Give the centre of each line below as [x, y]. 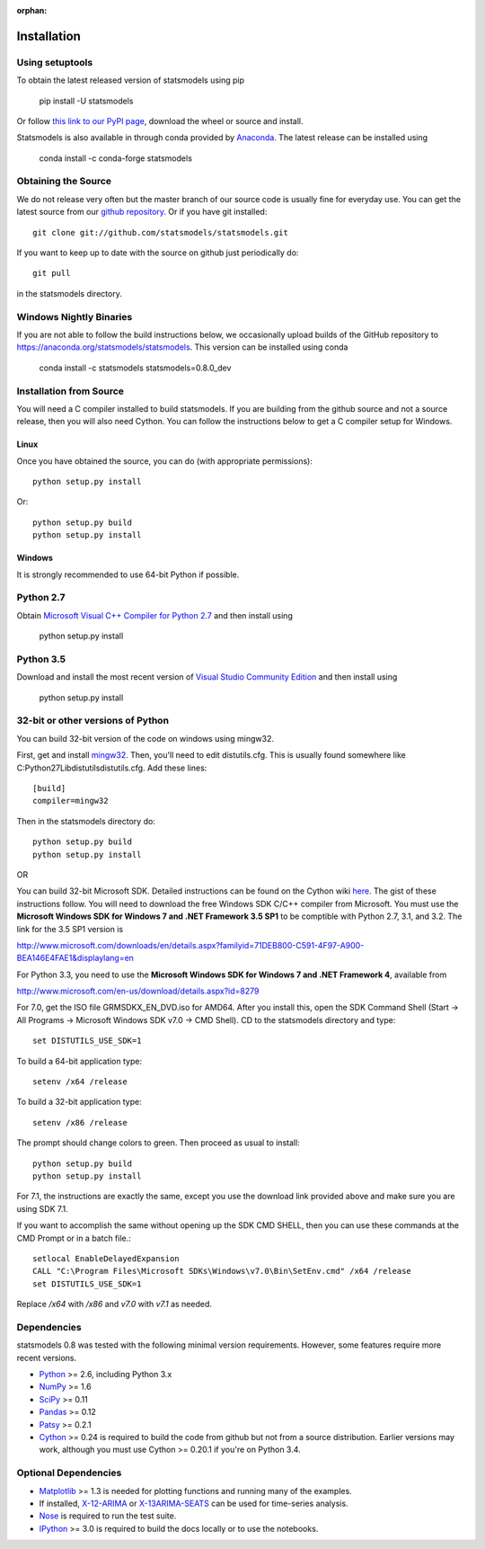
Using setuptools [55, 62]
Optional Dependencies [69, 1473]
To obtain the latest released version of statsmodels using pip [131, 80]
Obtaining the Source [64, 182]
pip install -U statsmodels [86, 101]
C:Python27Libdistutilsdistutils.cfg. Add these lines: [112, 768]
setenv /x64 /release [80, 1082]
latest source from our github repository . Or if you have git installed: [142, 212]
